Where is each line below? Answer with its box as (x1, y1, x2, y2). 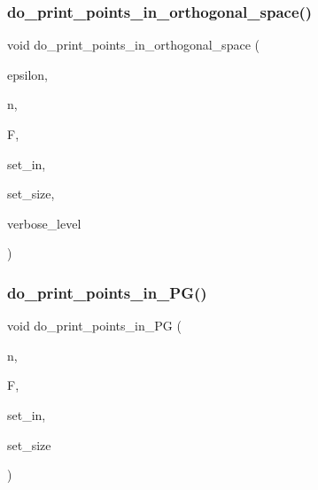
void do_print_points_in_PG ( (7, 316, 182, 335)
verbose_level (7, 214, 81, 232)
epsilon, (7, 65, 48, 83)
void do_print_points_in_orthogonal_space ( (7, 35, 260, 54)
